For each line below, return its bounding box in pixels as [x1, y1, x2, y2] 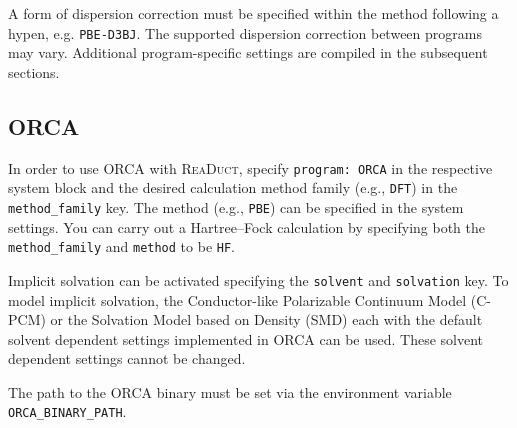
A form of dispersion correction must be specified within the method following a [8, 3, 499, 23]
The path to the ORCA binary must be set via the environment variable [8, 381, 452, 402]
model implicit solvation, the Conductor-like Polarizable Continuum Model [8, 289, 467, 310]
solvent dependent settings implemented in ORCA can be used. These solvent [8, 328, 484, 349]
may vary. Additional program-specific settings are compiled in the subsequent [8, 42, 488, 63]
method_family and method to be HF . [8, 236, 235, 257]
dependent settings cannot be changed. [8, 348, 246, 369]
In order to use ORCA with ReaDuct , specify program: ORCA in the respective [8, 157, 493, 178]
